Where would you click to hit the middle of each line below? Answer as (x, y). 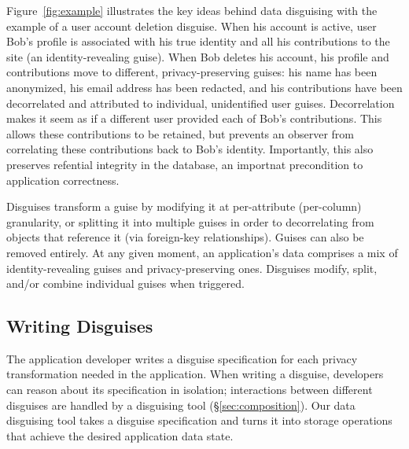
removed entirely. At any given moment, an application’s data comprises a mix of (202, 252)
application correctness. (63, 180)
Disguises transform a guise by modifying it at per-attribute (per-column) (184, 206)
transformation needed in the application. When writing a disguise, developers (195, 374)
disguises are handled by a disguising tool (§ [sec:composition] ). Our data (181, 405)
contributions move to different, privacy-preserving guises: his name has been (192, 72)
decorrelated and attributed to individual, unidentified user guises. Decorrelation (201, 103)
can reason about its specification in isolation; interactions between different (190, 390)
